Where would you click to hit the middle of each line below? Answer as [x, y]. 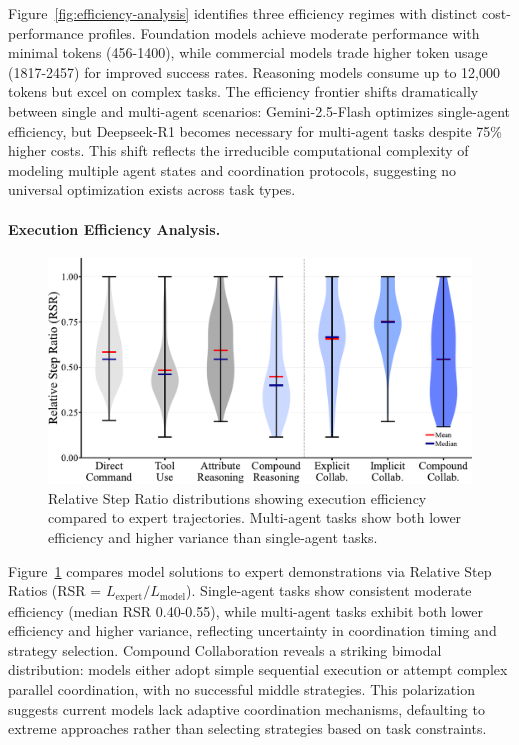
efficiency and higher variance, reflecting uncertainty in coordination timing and [252, 630]
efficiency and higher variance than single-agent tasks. [213, 537]
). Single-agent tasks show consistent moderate [329, 590]
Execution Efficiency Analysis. [114, 228]
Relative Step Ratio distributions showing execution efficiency [237, 497]
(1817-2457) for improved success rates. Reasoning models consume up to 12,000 [254, 71]
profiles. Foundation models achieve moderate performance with [284, 32]
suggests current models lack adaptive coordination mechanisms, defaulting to [246, 708]
